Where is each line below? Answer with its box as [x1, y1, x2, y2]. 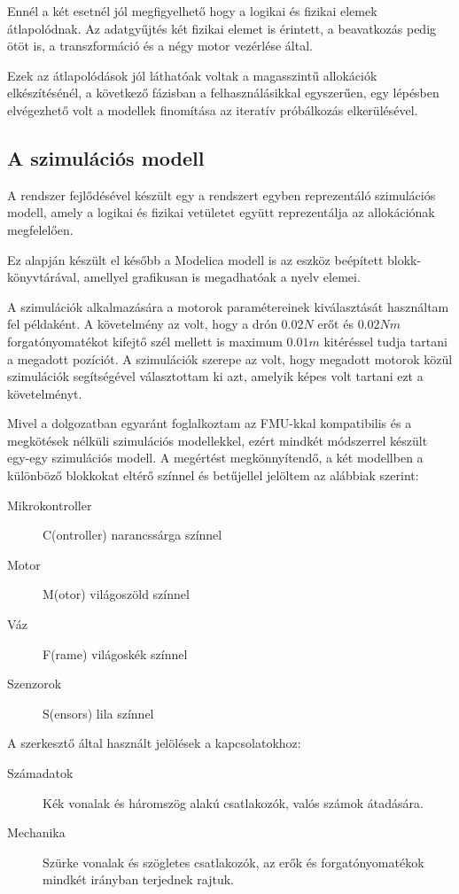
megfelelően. [7, 220, 74, 238]
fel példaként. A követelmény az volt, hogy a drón [7, 315, 277, 333]
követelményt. [7, 384, 82, 402]
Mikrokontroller [7, 495, 92, 514]
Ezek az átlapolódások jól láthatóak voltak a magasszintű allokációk [7, 66, 377, 84]
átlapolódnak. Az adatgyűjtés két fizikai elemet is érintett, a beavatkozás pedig [7, 19, 437, 37]
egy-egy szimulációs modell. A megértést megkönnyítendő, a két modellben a [7, 448, 424, 467]
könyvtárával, [7, 268, 81, 286]
